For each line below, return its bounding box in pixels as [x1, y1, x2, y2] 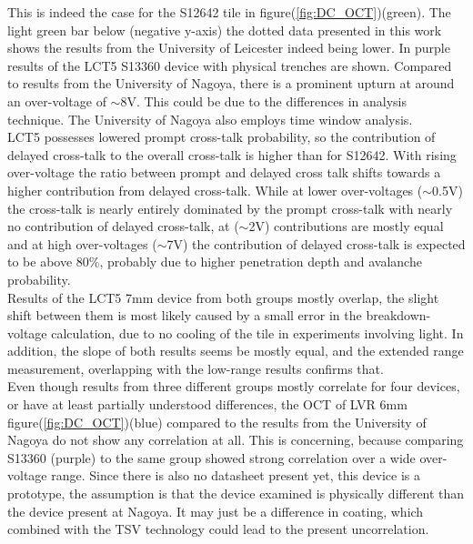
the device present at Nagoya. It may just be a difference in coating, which [7, 501, 424, 520]
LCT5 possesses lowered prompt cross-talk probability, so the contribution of [7, 127, 436, 146]
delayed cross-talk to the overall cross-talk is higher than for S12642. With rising [7, 145, 457, 164]
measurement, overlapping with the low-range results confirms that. [7, 358, 384, 378]
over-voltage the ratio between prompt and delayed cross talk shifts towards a [7, 163, 441, 182]
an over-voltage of [7, 91, 106, 110]
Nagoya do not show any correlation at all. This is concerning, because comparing [7, 430, 464, 449]
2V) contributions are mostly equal [248, 217, 444, 236]
